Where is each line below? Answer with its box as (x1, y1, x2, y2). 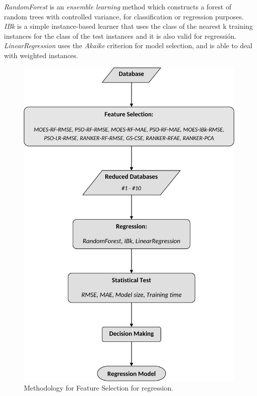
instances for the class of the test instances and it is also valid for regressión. (4, 30, 237, 41)
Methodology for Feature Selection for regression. (24, 383, 174, 393)
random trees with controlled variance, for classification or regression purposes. (4, 11, 244, 21)
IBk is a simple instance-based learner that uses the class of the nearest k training (4, 21, 253, 31)
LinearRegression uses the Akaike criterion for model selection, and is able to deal (4, 40, 253, 51)
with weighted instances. (4, 50, 78, 60)
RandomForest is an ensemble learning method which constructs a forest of (4, 1, 232, 11)
